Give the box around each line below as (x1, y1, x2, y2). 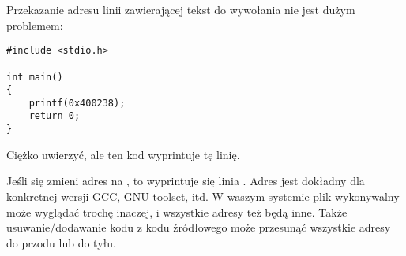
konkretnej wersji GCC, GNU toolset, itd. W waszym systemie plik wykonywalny (6, 187, 400, 204)
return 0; (28, 110, 81, 122)
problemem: (6, 17, 63, 33)
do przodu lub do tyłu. (6, 234, 116, 250)
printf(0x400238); (28, 97, 126, 109)
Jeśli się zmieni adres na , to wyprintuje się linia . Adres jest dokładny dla (6, 173, 365, 189)
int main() (6, 71, 63, 83)
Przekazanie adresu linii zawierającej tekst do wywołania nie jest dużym (6, 2, 355, 17)
